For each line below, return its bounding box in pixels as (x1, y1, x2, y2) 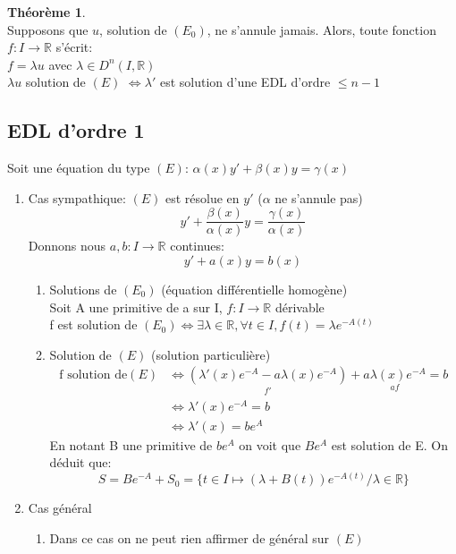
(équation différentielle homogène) (161, 280, 348, 299)
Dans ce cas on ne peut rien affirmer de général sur (49, 528, 330, 547)
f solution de (59, 369, 128, 382)
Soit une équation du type (7, 158, 150, 177)
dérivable (274, 297, 325, 316)
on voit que (239, 435, 301, 454)
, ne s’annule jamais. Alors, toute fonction (207, 20, 436, 38)
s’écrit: (55, 38, 93, 56)
